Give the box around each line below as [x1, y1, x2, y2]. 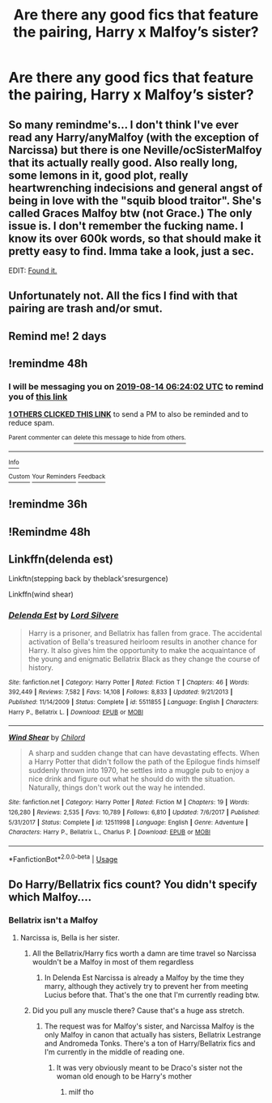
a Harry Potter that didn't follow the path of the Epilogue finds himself [28, 757, 261, 766]
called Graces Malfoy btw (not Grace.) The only [8, 206, 253, 220]
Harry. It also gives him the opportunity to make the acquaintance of [28, 645, 257, 655]
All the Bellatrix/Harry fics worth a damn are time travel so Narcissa [32, 948, 257, 958]
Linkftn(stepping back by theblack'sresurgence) [8, 574, 168, 583]
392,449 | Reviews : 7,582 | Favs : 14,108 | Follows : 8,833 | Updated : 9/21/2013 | [8, 688, 233, 697]
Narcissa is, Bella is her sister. [19, 933, 120, 943]
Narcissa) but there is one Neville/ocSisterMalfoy [8, 143, 262, 157]
